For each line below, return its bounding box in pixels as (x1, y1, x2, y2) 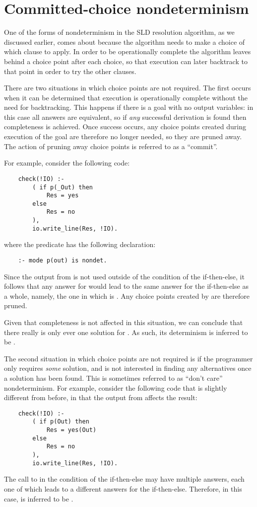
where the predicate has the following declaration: (4, 239, 156, 250)
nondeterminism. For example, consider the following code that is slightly (4, 382, 227, 393)
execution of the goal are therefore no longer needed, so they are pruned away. (4, 131, 242, 142)
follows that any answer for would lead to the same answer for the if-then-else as (4, 281, 249, 291)
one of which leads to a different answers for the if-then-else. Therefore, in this (4, 484, 242, 494)
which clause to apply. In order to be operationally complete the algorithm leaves (4, 46, 251, 57)
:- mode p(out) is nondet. (18, 257, 107, 264)
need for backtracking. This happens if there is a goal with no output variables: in (4, 102, 254, 112)
